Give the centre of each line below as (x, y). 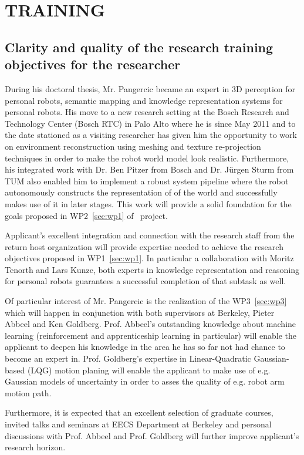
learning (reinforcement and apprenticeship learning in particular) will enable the (151, 335)
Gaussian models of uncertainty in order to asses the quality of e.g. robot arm (145, 381)
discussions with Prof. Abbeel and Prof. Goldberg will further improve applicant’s (152, 435)
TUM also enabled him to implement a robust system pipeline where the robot (147, 181)
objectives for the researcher (93, 64)
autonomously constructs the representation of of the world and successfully (141, 192)
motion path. (28, 392)
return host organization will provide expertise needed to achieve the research (144, 246)
